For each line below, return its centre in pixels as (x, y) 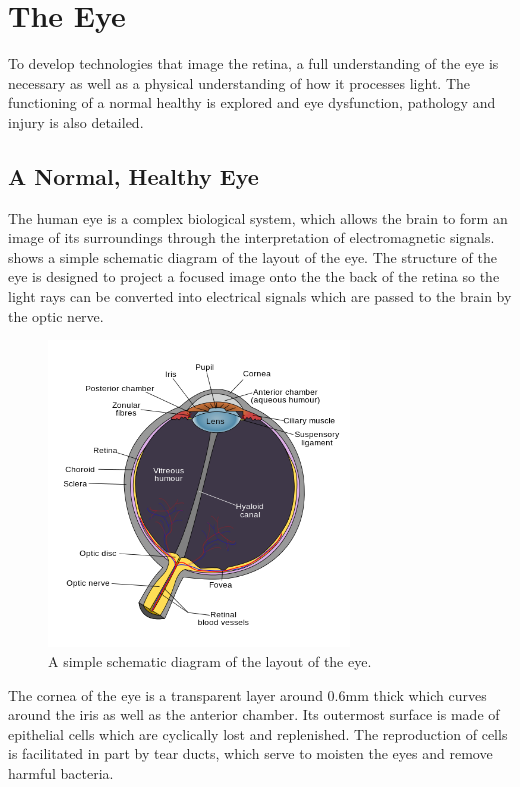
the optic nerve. (56, 315)
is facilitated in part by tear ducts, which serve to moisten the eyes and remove (250, 753)
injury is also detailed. (76, 121)
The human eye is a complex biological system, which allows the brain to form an (258, 217)
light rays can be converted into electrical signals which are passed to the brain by (260, 296)
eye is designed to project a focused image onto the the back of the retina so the (254, 276)
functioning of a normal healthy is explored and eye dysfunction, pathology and (252, 102)
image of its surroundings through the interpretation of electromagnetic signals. (251, 237)
